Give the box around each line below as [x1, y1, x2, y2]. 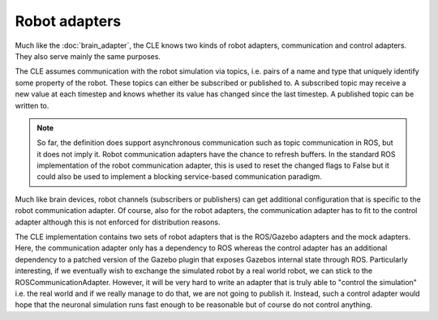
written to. [15, 100, 49, 110]
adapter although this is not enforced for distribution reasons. [15, 217, 221, 227]
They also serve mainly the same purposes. [15, 51, 161, 61]
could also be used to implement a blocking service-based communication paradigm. [36, 172, 322, 181]
